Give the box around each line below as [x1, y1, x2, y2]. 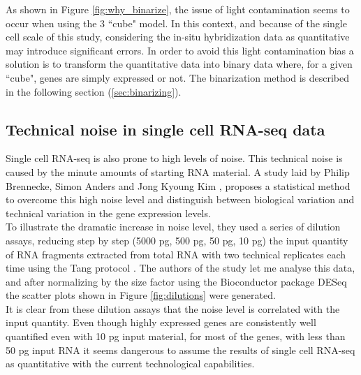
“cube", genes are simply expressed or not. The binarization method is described [6, 70, 349, 84]
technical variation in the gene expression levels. [6, 205, 211, 220]
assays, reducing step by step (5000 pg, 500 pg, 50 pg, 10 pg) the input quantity [6, 233, 348, 247]
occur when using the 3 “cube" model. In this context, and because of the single [6, 15, 347, 30]
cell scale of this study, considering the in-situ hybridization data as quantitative [6, 29, 350, 44]
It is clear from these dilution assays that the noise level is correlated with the [6, 301, 340, 316]
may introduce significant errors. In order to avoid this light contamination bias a [6, 43, 354, 57]
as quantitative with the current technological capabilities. [6, 356, 255, 371]
